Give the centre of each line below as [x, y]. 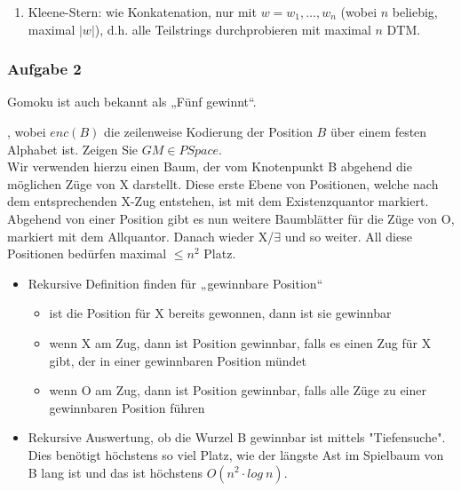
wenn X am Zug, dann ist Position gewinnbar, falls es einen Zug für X [240, 342]
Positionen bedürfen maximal [87, 253]
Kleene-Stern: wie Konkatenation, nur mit [142, 12]
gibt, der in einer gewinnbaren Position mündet [178, 360]
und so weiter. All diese [348, 236]
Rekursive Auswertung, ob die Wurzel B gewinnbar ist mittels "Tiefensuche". [237, 437]
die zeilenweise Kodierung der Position [208, 131]
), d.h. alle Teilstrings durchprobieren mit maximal [233, 29]
